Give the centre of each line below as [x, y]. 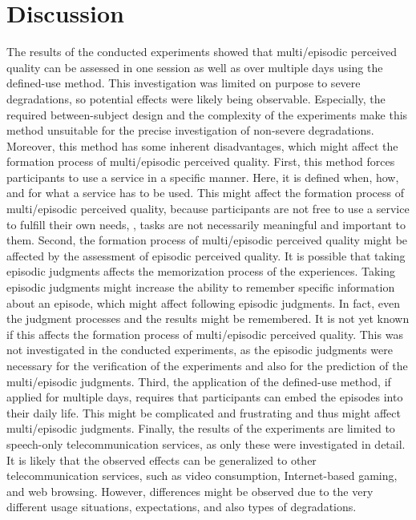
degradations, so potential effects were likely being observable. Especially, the [196, 98]
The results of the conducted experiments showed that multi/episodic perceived [202, 52]
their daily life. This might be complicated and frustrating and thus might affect [204, 412]
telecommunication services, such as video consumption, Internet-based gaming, [202, 476]
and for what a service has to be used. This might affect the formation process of [206, 193]
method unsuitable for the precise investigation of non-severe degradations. [190, 130]
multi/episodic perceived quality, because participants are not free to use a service [208, 209]
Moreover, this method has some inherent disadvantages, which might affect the [202, 145]
